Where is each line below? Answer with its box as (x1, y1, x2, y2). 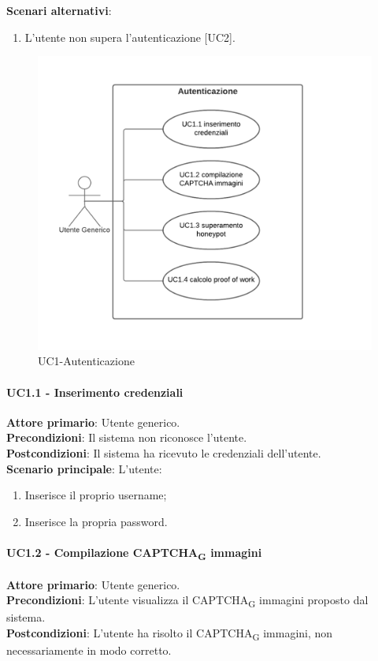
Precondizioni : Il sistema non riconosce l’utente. (6, 429, 247, 446)
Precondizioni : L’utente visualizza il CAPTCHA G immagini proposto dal (6, 592, 369, 611)
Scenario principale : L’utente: (6, 460, 162, 476)
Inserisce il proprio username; (24, 487, 167, 503)
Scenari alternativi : (6, 2, 112, 18)
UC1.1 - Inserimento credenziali (6, 383, 183, 400)
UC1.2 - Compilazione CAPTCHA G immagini (6, 543, 262, 562)
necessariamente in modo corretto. (6, 642, 172, 659)
